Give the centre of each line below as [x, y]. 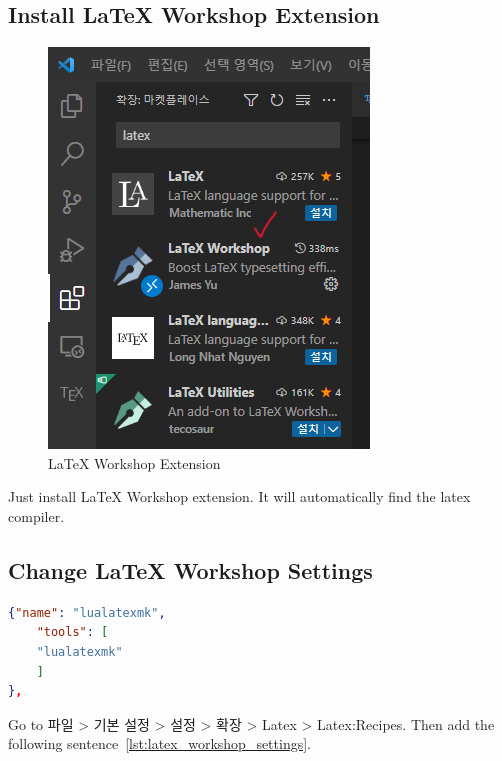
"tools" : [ [72, 632]
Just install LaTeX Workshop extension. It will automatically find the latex [239, 496]
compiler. [36, 515]
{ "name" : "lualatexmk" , [87, 612]
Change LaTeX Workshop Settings [190, 569]
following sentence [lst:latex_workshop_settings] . [160, 743]
